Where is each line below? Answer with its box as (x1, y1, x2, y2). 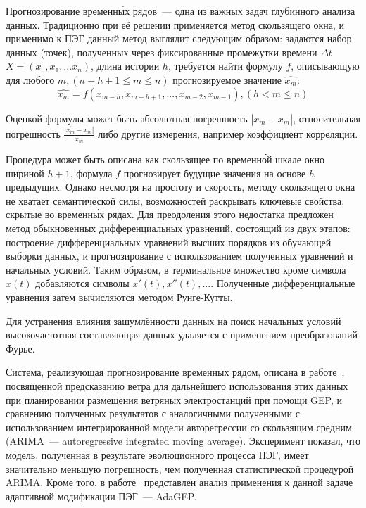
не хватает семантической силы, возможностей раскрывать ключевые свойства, (6, 193, 345, 208)
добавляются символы (35, 276, 130, 291)
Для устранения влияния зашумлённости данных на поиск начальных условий (6, 313, 341, 328)
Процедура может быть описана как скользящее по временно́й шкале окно (6, 152, 324, 167)
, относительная (293, 110, 361, 125)
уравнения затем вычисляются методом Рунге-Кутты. (6, 290, 233, 305)
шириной (6, 165, 44, 180)
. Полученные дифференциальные (210, 276, 355, 291)
